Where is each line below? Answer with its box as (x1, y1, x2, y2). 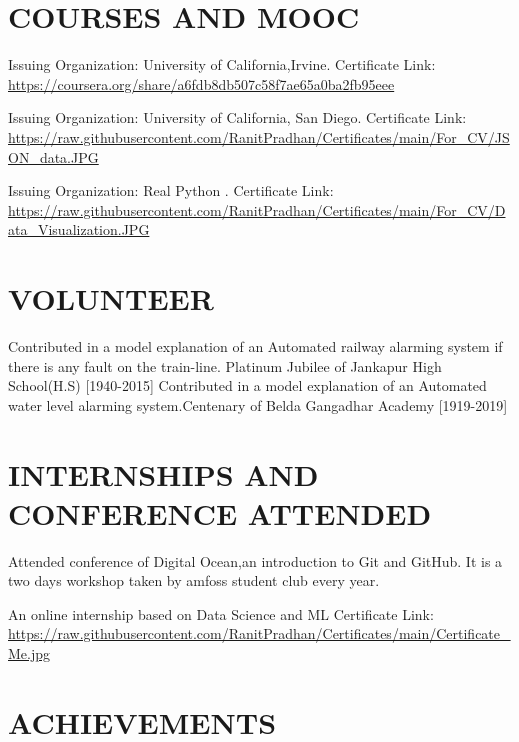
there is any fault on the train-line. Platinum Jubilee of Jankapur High (8, 355, 442, 376)
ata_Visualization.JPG (8, 219, 150, 240)
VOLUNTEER (8, 278, 214, 319)
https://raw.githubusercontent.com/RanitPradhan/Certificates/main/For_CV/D (8, 199, 506, 220)
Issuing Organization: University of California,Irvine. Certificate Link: (8, 54, 436, 75)
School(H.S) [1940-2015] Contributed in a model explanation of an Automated (8, 375, 487, 396)
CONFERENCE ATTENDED (8, 492, 432, 533)
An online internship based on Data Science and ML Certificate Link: (8, 603, 434, 624)
